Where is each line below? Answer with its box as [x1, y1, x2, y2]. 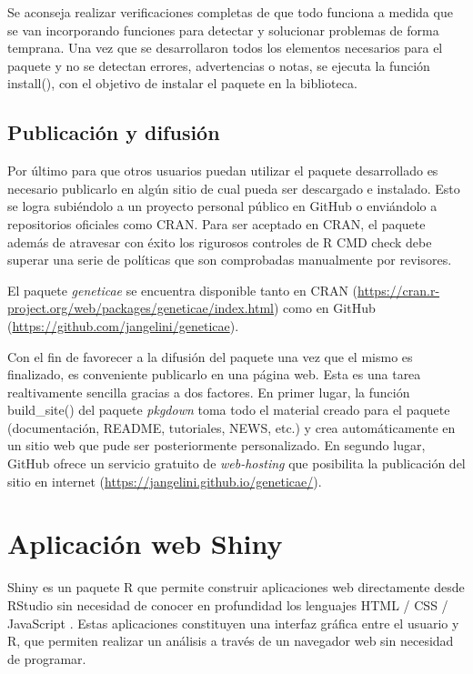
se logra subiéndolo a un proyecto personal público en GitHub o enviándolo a [7, 196, 438, 216]
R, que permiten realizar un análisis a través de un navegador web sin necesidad [7, 631, 454, 650]
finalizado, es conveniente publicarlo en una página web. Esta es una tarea [7, 365, 421, 384]
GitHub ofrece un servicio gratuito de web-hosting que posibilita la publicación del [7, 454, 466, 473]
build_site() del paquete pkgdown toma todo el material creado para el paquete [7, 400, 450, 419]
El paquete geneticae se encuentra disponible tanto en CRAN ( [7, 280, 358, 299]
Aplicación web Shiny [7, 525, 283, 562]
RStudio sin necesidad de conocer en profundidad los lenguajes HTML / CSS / [7, 595, 448, 614]
